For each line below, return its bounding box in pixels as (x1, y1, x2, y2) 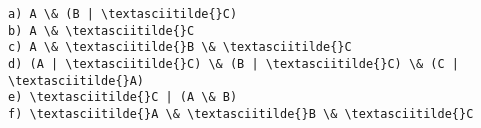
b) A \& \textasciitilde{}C (8, 23, 195, 38)
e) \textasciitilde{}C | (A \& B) (8, 90, 238, 105)
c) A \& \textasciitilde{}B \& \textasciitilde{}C (8, 40, 352, 55)
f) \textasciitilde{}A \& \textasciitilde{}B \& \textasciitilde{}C (8, 106, 474, 121)
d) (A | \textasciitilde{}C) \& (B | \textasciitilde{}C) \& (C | (8, 56, 460, 71)
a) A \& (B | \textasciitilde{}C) (8, 7, 238, 21)
